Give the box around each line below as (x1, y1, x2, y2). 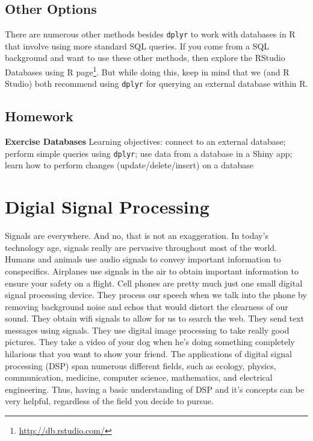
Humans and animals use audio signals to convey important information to (5, 253, 281, 265)
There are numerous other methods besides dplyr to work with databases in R (5, 28, 296, 40)
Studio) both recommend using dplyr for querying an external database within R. (5, 77, 308, 90)
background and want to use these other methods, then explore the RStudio (5, 51, 285, 64)
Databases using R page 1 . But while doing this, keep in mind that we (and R (5, 64, 290, 78)
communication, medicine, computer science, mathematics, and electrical (5, 371, 273, 384)
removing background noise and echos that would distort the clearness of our (5, 300, 288, 313)
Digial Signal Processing (5, 194, 209, 219)
